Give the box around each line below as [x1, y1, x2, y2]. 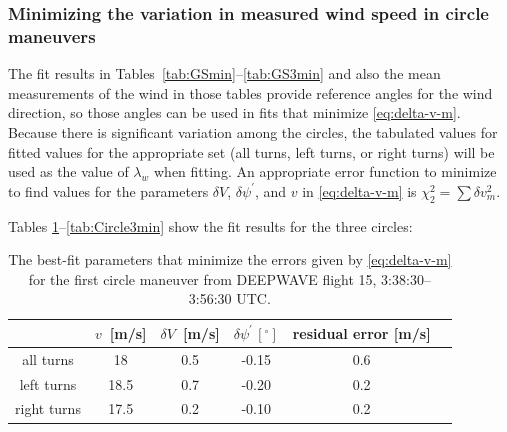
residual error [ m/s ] [292, 322, 431, 343]
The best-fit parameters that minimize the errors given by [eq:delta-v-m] [8, 249, 452, 270]
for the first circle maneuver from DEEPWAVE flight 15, [28, 268, 377, 289]
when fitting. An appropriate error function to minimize [153, 161, 497, 182]
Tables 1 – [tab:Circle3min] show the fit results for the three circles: [8, 215, 413, 236]
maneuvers [8, 23, 96, 48]
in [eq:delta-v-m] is [302, 180, 417, 201]
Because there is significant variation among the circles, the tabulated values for [8, 121, 498, 142]
